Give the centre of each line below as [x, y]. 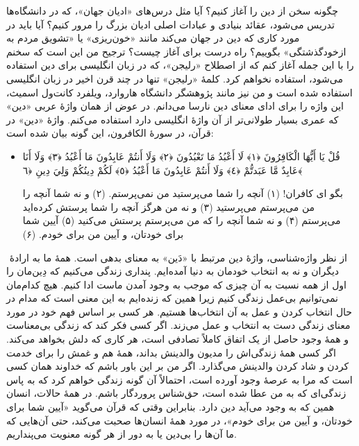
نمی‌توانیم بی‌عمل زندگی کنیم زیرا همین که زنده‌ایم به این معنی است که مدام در [172, 298]
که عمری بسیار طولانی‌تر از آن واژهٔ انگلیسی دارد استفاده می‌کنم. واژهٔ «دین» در [173, 119]
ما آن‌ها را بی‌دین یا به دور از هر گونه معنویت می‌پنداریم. [122, 434]
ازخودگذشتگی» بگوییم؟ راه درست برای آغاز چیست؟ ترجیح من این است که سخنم [176, 51]
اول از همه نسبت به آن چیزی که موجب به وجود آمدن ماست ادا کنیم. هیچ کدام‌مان [176, 284]
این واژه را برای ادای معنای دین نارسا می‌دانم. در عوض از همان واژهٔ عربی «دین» [175, 106]
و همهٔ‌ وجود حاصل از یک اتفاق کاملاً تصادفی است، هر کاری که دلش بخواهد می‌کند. [177, 339]
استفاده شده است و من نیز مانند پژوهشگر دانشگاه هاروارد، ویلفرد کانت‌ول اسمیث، [179, 92]
